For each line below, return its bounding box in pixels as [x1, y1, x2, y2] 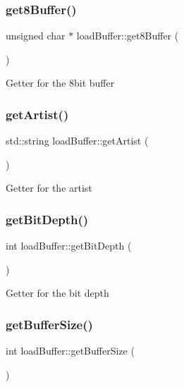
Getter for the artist [6, 180, 92, 195]
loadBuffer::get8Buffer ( [76, 28, 179, 43]
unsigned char [6, 28, 66, 43]
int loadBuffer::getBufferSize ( [6, 343, 135, 358]
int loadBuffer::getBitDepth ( [6, 238, 132, 253]
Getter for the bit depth [6, 285, 109, 300]
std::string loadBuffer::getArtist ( [6, 133, 149, 148]
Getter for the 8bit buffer [6, 75, 115, 90]
